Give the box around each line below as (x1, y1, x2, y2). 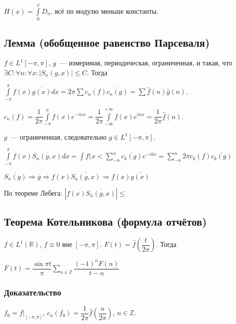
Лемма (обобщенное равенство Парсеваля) (4, 34, 210, 50)
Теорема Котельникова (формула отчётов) (4, 214, 207, 229)
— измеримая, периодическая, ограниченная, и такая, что (59, 58, 233, 68)
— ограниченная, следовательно (10, 131, 107, 142)
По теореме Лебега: (4, 187, 62, 198)
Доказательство (4, 286, 61, 298)
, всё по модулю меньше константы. (51, 5, 159, 16)
